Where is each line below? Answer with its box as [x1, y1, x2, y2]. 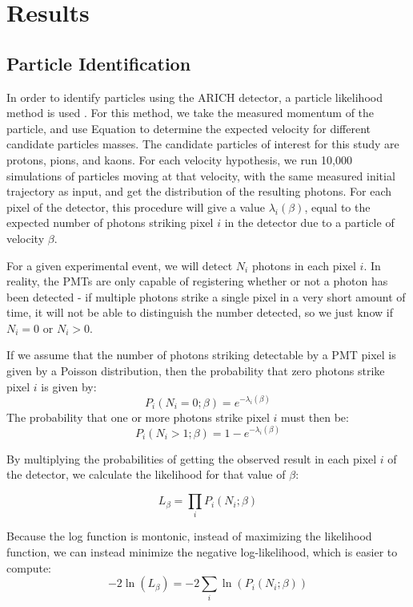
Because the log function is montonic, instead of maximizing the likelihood [6, 528, 372, 544]
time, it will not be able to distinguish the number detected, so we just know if [6, 304, 393, 321]
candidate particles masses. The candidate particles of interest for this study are [6, 136, 399, 152]
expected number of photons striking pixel [6, 214, 214, 231]
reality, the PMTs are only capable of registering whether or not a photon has [6, 273, 388, 289]
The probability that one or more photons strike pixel [6, 408, 270, 425]
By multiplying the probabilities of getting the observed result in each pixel [6, 450, 377, 467]
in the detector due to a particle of [224, 214, 395, 231]
